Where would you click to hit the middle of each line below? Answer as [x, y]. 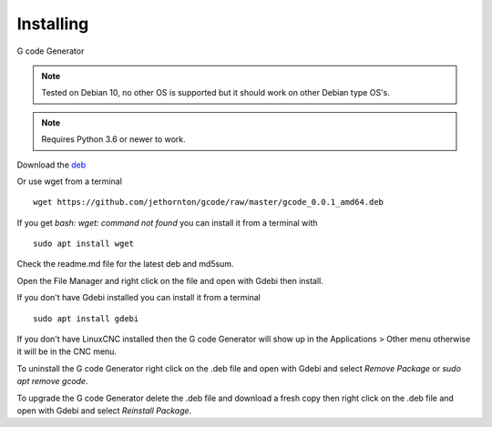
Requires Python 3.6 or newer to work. [113, 139]
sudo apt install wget [84, 244]
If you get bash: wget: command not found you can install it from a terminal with [167, 222]
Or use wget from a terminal [70, 181]
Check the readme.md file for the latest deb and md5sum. [125, 264]
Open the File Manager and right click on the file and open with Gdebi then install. [170, 280]
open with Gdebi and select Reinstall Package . [104, 411]
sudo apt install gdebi [86, 318]
